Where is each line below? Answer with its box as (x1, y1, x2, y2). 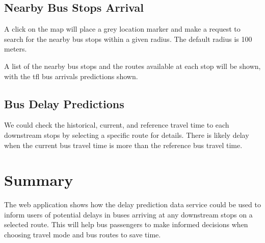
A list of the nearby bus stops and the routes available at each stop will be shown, (4, 60, 261, 71)
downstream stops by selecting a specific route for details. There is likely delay (4, 129, 249, 140)
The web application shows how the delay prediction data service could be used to (4, 199, 261, 210)
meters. (4, 43, 27, 54)
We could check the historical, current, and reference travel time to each (4, 119, 229, 130)
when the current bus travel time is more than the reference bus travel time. (4, 139, 243, 150)
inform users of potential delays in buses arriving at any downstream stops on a (4, 209, 253, 220)
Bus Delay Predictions (4, 95, 124, 111)
